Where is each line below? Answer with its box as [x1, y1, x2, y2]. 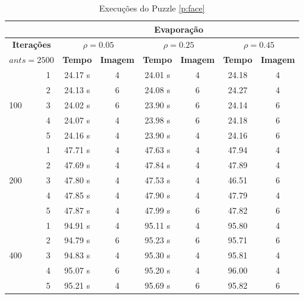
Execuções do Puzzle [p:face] [99, 2, 205, 14]
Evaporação [154, 22, 203, 35]
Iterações [12, 38, 51, 51]
